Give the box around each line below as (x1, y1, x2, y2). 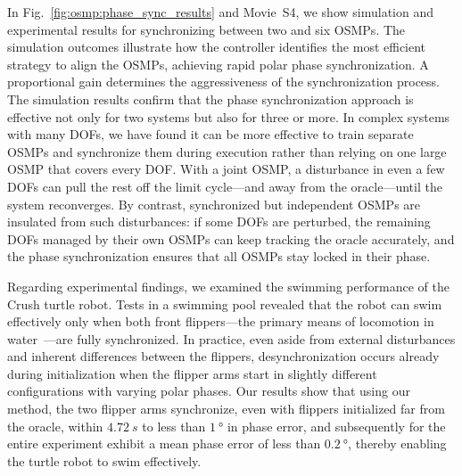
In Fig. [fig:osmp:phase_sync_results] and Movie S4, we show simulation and (7, 3, 433, 21)
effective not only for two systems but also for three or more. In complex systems (7, 107, 450, 126)
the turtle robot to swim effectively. (7, 451, 202, 470)
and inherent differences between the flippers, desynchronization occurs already (7, 347, 440, 365)
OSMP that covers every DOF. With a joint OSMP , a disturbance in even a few (7, 160, 445, 178)
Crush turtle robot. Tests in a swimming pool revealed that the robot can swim (7, 294, 442, 313)
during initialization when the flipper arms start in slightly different (7, 364, 377, 382)
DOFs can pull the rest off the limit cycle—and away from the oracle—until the (7, 176, 442, 195)
